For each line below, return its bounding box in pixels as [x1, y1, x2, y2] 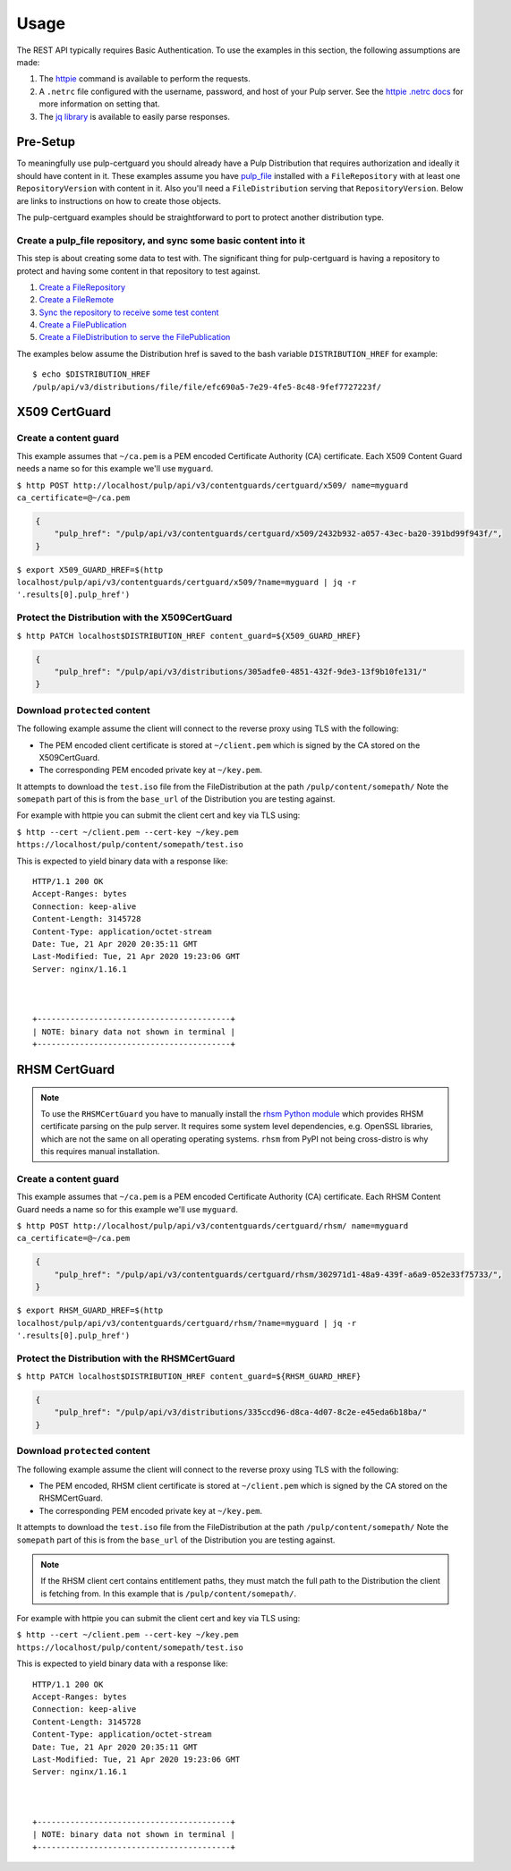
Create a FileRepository [38, 282, 125, 293]
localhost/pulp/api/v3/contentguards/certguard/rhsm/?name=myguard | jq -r [16, 1318, 357, 1328]
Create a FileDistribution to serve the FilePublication [38, 332, 231, 343]
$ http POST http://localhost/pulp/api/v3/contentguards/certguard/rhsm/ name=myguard [16, 1221, 409, 1230]
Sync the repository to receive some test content [38, 307, 219, 318]
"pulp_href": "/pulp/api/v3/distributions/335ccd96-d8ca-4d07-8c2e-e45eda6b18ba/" [54, 1408, 428, 1417]
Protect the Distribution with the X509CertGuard [16, 611, 233, 624]
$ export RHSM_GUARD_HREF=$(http [16, 1305, 164, 1315]
